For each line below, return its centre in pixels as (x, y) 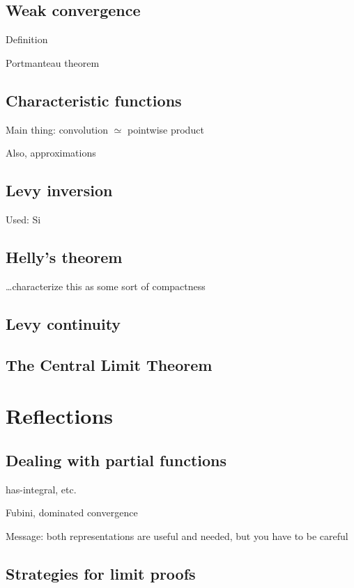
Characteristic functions (94, 100)
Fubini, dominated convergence (72, 512)
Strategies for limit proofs (101, 573)
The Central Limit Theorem (109, 364)
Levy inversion (59, 190)
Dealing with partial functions (116, 460)
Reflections (60, 416)
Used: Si (23, 219)
